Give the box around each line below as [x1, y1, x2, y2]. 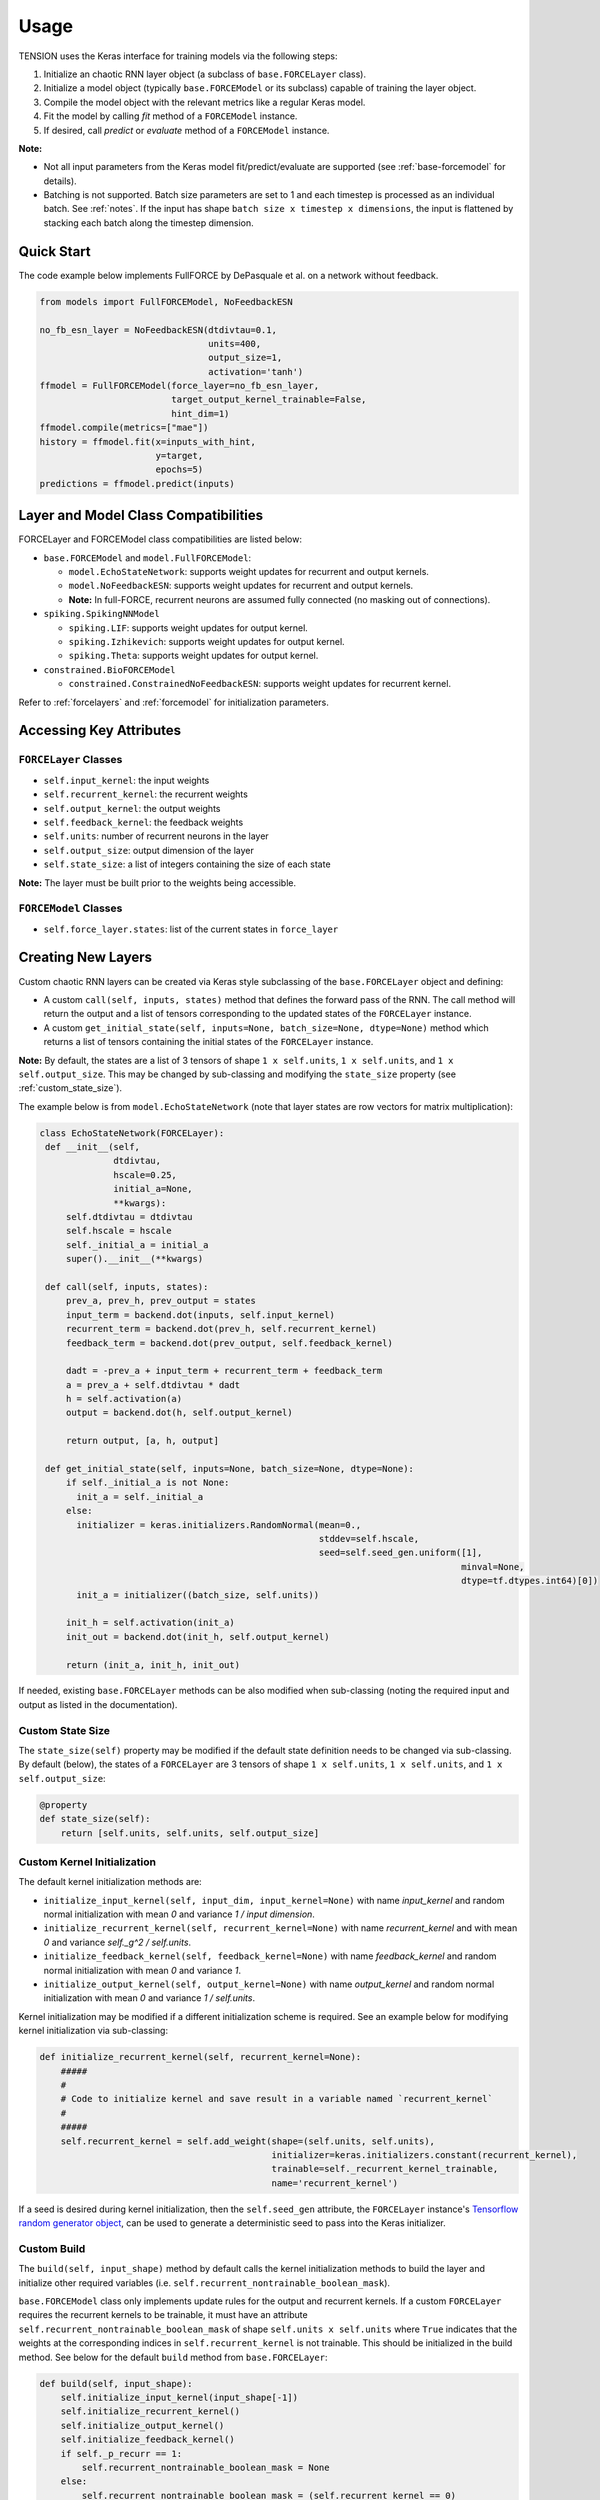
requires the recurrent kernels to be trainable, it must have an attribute [18, 2309, 309, 2321]
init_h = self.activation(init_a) [65, 1617, 235, 1629]
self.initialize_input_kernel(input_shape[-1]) [60, 2391, 299, 2403]
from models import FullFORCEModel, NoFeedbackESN [39, 296, 294, 307]
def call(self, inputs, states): [45, 1281, 209, 1292]
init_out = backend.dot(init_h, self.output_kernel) [65, 1631, 330, 1642]
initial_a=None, [113, 1183, 194, 1195]
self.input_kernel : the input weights [43, 774, 210, 786]
